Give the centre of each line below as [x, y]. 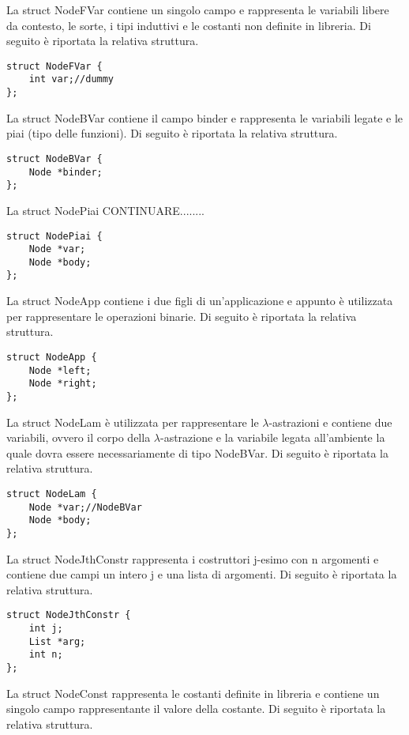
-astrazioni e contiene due [330, 422]
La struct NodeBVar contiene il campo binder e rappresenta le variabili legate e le [205, 117]
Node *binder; [66, 172]
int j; [46, 628]
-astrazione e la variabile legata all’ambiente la [272, 437]
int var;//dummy [71, 79]
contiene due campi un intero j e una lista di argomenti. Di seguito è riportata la [202, 574]
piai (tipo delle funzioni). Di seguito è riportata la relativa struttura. [172, 133]
